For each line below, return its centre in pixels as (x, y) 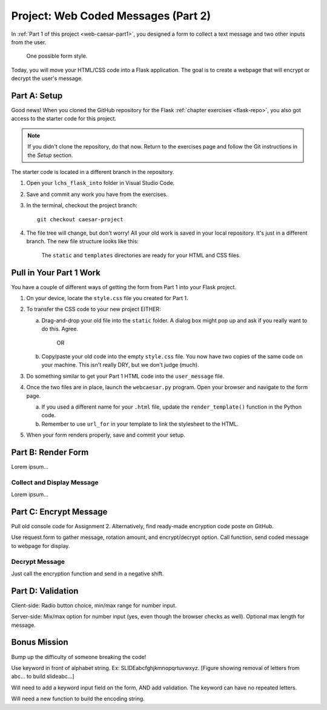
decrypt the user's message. (47, 78)
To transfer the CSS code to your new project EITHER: (94, 309)
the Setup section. (50, 155)
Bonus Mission (40, 642)
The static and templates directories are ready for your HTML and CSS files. (141, 255)
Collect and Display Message (55, 482)
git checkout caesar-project (80, 219)
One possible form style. (57, 56)
